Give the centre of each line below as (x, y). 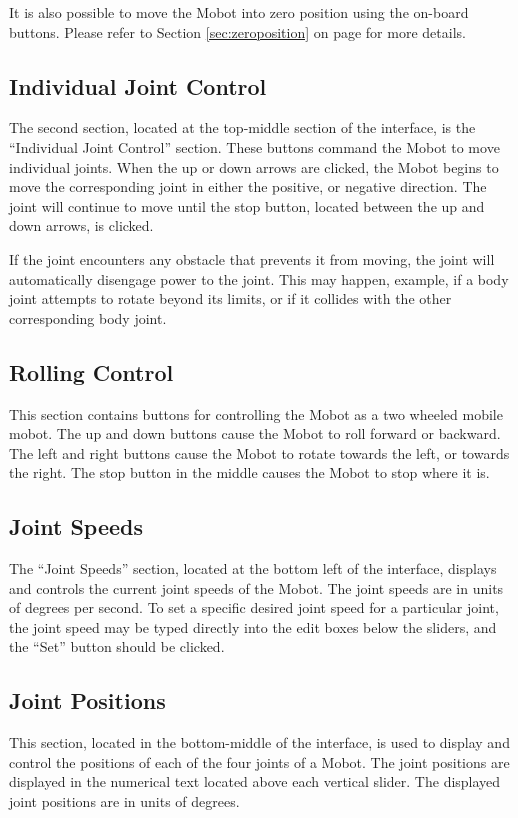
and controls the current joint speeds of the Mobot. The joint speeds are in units (256, 587)
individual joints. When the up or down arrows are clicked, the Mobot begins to (254, 166)
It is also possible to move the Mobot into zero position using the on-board (239, 12)
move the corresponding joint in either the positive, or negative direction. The (248, 186)
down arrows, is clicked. (81, 225)
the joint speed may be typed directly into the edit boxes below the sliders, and (253, 626)
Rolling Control (91, 371)
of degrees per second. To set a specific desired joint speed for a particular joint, (254, 607)
